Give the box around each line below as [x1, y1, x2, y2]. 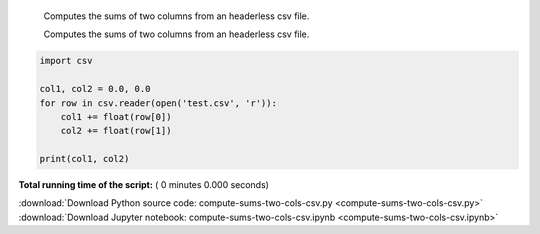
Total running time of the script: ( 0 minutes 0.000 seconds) [18, 179, 270, 191]
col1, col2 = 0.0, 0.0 [39, 83, 151, 95]
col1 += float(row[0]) [60, 111, 172, 122]
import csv [39, 55, 93, 67]
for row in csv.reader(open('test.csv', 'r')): [39, 97, 277, 109]
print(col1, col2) [39, 153, 130, 165]
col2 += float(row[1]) [60, 125, 172, 137]
